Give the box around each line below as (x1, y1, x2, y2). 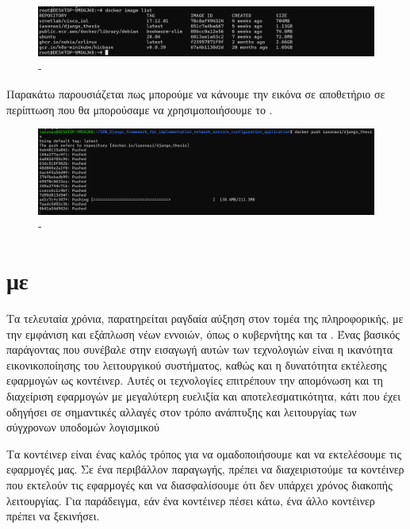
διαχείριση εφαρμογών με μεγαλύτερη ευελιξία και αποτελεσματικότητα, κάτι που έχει (6, 388, 400, 404)
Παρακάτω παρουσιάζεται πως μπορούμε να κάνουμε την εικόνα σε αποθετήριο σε (6, 86, 385, 102)
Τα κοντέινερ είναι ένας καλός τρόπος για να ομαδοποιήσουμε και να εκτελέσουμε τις (6, 445, 401, 462)
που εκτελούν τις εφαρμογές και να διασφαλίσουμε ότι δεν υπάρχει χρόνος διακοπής (6, 477, 393, 493)
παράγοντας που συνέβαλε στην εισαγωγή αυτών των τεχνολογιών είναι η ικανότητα (6, 341, 393, 358)
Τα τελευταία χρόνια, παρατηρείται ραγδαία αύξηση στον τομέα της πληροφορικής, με (6, 310, 404, 327)
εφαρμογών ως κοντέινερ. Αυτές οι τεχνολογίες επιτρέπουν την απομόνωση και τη (6, 372, 383, 389)
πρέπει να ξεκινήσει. (6, 508, 100, 524)
